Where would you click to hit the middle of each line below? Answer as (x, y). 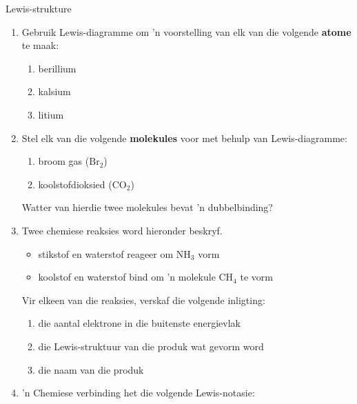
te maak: (40, 45)
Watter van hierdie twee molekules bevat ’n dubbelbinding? (147, 207)
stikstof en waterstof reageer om (106, 253)
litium (51, 114)
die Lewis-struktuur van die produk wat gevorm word (151, 346)
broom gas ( (64, 161)
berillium (57, 68)
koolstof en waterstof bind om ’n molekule (127, 277)
